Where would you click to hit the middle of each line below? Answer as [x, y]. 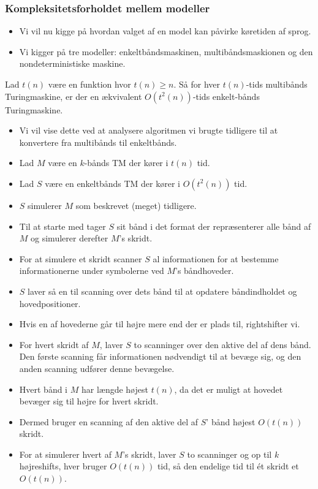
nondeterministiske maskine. [72, 63]
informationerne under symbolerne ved [92, 271]
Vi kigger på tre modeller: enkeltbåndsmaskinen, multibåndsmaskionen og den [166, 51]
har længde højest [115, 389]
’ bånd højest [231, 421]
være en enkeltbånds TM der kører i [112, 183]
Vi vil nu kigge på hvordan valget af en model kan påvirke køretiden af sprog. [165, 31]
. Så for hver [197, 84]
